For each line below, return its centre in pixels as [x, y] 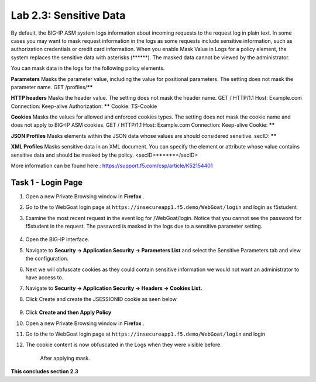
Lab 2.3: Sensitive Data [68, 15]
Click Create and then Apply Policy [68, 312]
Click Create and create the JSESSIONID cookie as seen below [101, 299]
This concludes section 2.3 [44, 371]
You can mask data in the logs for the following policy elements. [88, 68]
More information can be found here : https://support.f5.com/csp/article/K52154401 [112, 166]
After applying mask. [65, 358]
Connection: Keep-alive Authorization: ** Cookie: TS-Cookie [84, 106]
